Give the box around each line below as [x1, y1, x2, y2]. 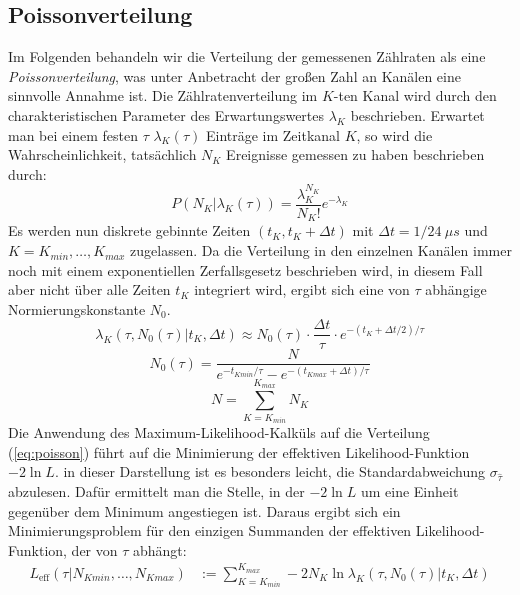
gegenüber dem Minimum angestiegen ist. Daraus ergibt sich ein [8, 500, 401, 521]
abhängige [425, 279, 487, 300]
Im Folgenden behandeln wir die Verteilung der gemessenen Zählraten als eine [8, 46, 486, 67]
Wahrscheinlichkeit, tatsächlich [8, 144, 197, 165]
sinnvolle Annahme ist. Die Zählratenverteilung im [8, 85, 318, 106]
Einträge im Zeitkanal [205, 124, 340, 145]
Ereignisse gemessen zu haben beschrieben [226, 144, 485, 165]
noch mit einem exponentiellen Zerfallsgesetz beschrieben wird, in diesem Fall [8, 259, 483, 280]
